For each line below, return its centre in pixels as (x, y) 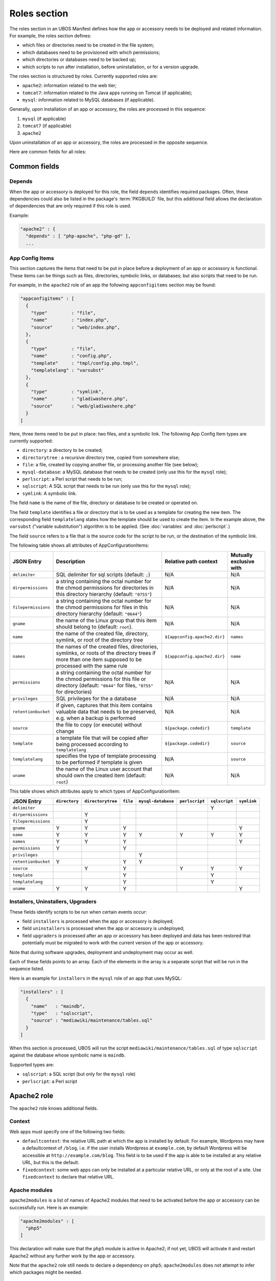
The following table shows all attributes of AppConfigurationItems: (79, 545)
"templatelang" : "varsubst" (67, 370)
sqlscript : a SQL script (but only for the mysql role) (79, 1074)
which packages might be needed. (46, 1272)
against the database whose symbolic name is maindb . (67, 1055)
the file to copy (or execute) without (99, 725)
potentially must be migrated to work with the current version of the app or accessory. (113, 943)
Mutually (242, 555)
